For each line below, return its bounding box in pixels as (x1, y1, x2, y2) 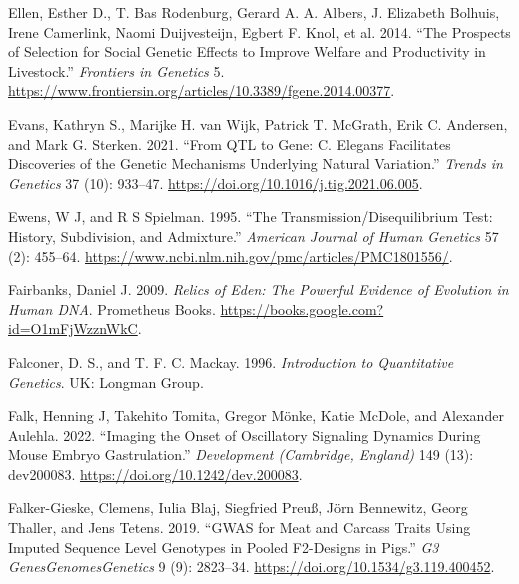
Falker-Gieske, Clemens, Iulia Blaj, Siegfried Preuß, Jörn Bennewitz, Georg (8, 497, 468, 518)
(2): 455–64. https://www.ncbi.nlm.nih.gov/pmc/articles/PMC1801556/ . (8, 245, 453, 266)
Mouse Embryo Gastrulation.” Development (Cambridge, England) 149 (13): (8, 444, 474, 465)
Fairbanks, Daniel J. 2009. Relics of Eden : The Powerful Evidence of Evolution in (8, 279, 509, 300)
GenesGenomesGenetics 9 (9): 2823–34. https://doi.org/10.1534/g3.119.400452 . (8, 556, 495, 577)
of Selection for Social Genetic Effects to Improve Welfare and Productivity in (8, 41, 486, 62)
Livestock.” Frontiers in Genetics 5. (8, 60, 225, 81)
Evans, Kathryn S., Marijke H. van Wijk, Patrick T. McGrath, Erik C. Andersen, (8, 113, 508, 134)
